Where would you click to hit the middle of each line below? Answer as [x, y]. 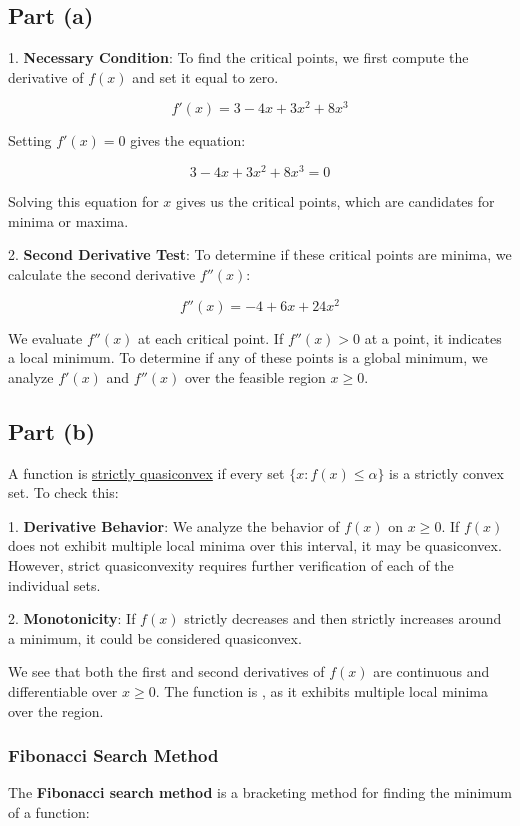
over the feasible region [255, 376]
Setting [30, 140]
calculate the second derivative [102, 273]
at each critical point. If [211, 337]
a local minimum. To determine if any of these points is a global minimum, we [248, 357]
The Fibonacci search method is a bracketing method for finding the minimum [260, 792]
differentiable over [63, 690]
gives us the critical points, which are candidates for [335, 201]
